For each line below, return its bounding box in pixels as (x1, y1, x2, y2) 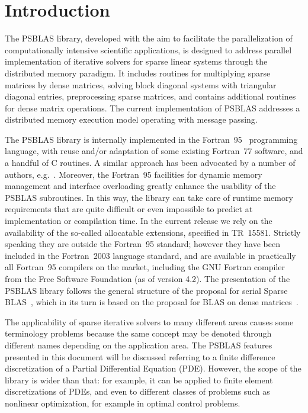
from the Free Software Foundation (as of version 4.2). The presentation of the (5, 273, 290, 284)
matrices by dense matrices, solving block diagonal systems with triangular (5, 78, 277, 91)
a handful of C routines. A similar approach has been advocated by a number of (5, 156, 296, 169)
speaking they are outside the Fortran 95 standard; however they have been (5, 238, 280, 250)
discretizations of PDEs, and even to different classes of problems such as (5, 385, 270, 398)
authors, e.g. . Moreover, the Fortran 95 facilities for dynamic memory (5, 168, 262, 180)
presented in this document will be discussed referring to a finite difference (5, 350, 275, 363)
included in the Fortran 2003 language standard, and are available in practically (5, 249, 296, 261)
